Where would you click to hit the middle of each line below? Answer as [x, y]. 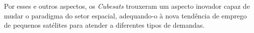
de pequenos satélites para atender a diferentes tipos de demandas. [104, 25]
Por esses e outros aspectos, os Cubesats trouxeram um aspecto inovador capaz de [127, 6]
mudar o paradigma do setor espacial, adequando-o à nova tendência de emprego [126, 15]
